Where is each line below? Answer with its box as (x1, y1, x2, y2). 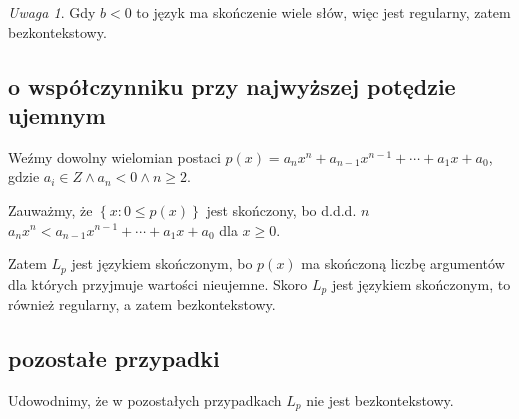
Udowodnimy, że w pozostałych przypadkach (8, 389, 282, 410)
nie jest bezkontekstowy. (306, 389, 454, 410)
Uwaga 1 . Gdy (8, 2, 96, 22)
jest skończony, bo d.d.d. (206, 199, 357, 220)
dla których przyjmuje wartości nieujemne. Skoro (8, 273, 308, 294)
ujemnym (8, 99, 106, 130)
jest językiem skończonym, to (331, 273, 511, 294)
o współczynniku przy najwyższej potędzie (8, 70, 456, 101)
